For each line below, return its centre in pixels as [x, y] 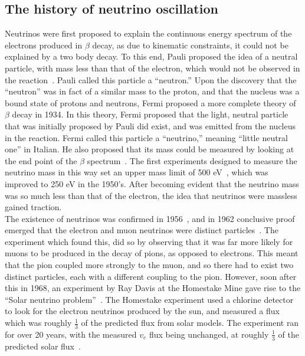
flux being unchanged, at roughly [209, 334]
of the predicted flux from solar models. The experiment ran [190, 323]
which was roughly [38, 323]
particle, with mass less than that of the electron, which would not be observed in [152, 68]
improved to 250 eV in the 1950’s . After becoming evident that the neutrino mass [152, 183]
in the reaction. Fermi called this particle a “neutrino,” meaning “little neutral [146, 137]
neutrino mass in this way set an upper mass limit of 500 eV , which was [137, 172]
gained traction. [33, 207]
